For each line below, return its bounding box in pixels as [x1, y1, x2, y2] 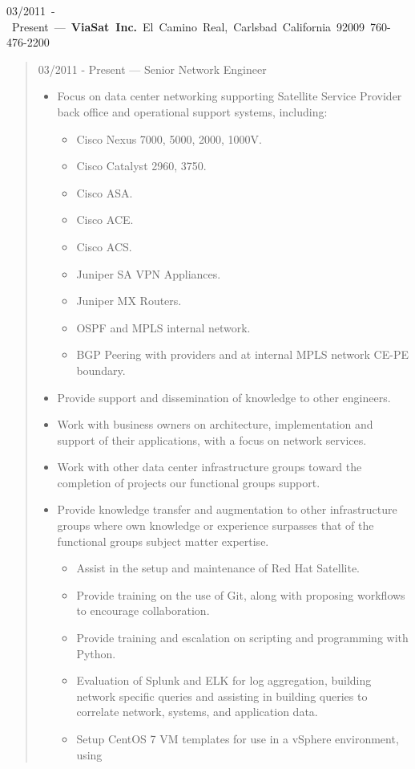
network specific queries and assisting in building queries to [76, 687, 368, 704]
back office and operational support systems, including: [57, 103, 328, 120]
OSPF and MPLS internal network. [76, 319, 251, 336]
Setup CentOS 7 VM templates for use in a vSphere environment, [76, 730, 399, 747]
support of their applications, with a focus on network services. [57, 431, 367, 448]
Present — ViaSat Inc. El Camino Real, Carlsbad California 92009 [11, 18, 365, 35]
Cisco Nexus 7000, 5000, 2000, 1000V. [76, 130, 262, 147]
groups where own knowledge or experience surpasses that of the [57, 517, 374, 534]
